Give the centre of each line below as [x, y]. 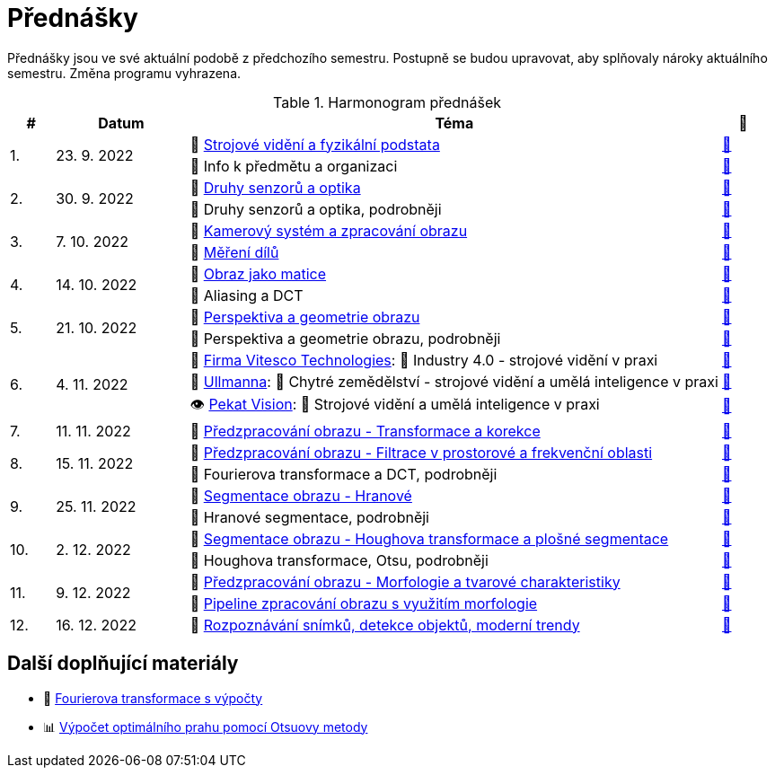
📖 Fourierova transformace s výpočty [153, 698]
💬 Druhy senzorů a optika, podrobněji [316, 209]
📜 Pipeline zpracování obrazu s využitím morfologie [364, 603]
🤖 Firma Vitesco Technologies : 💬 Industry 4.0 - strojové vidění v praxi [424, 360]
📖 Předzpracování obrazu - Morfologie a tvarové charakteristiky [405, 581]
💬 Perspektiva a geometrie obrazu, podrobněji [345, 338]
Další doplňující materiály [123, 664]
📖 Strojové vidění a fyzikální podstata [315, 144]
